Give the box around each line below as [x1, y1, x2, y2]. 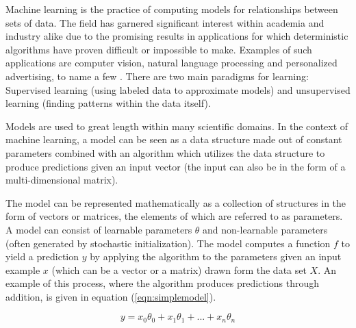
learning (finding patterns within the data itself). [5, 96, 211, 110]
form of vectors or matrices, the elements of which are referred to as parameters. [5, 209, 343, 223]
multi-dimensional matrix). [5, 173, 118, 187]
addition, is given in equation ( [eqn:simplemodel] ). [5, 289, 216, 303]
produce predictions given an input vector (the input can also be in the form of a [5, 159, 346, 173]
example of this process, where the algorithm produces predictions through [5, 276, 319, 290]
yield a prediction [5, 249, 79, 264]
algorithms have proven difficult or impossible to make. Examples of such [5, 42, 312, 56]
